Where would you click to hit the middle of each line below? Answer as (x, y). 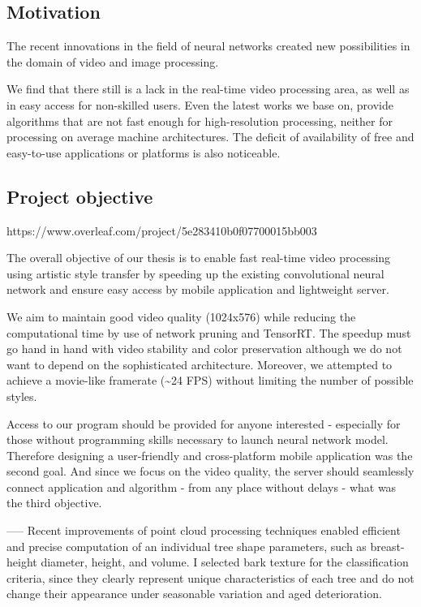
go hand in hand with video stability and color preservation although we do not (204, 349)
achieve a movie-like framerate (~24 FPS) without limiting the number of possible (210, 380)
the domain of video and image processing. (113, 61)
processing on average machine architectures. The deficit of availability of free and (210, 137)
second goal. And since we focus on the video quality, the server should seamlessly (210, 471)
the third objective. (54, 503)
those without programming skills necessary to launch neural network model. (198, 439)
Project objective (80, 196)
